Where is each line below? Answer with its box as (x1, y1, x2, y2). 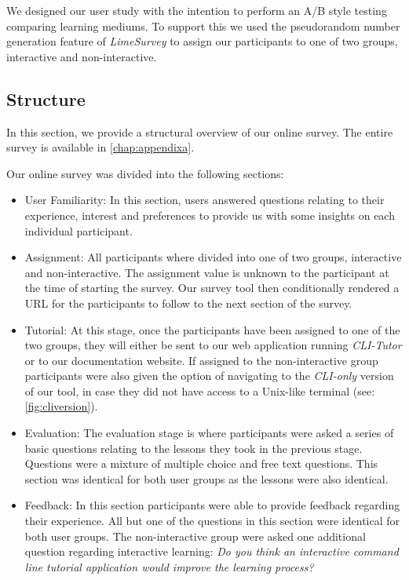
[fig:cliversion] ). (24, 398, 98, 414)
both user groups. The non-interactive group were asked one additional (24, 527, 366, 544)
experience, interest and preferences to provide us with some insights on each (24, 206, 395, 223)
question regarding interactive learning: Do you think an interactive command (24, 543, 399, 560)
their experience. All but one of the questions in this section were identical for (24, 513, 400, 529)
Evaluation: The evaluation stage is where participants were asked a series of (24, 425, 394, 441)
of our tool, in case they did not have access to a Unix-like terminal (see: (24, 382, 375, 399)
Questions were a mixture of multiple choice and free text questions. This (24, 455, 378, 472)
